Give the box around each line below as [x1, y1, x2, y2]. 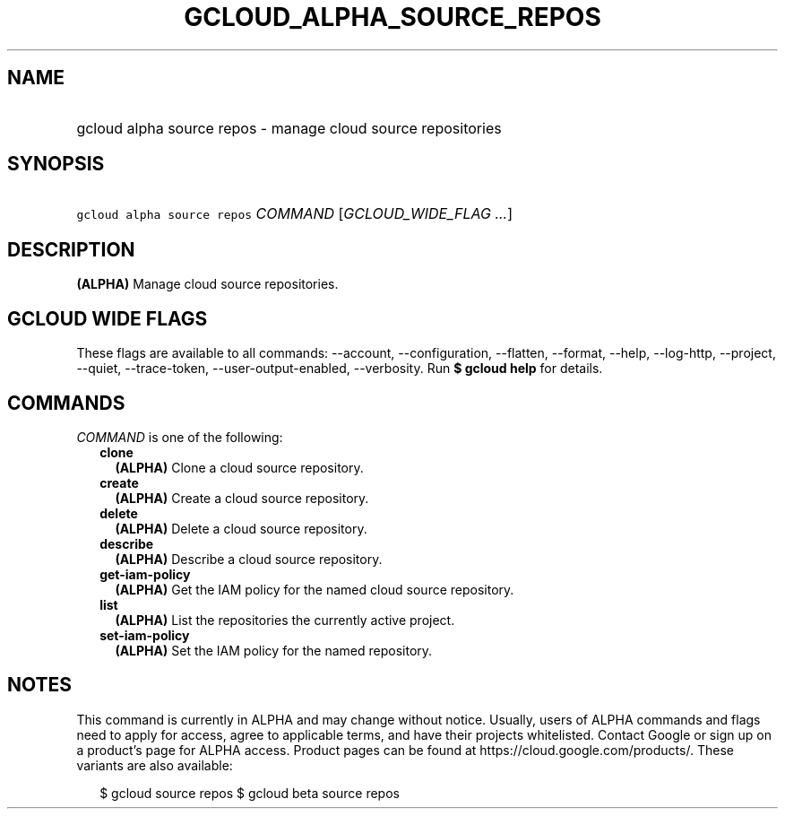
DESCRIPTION [7, 238, 135, 261]
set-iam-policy [99, 627, 190, 643]
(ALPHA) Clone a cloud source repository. [115, 459, 364, 475]
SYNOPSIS [7, 152, 105, 176]
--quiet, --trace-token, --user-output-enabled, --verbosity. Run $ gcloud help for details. [76, 360, 603, 377]
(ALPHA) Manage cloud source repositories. [76, 276, 339, 292]
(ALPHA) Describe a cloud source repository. [115, 551, 383, 567]
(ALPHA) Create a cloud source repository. [115, 490, 369, 506]
